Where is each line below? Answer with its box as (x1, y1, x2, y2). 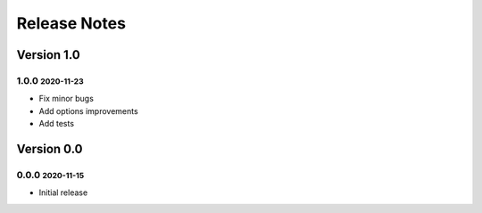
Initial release (38, 187, 88, 198)
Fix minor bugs (38, 94, 94, 104)
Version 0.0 (16, 141, 83, 156)
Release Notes (16, 13, 127, 33)
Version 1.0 (16, 47, 80, 62)
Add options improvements (38, 105, 138, 116)
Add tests (38, 119, 75, 129)
